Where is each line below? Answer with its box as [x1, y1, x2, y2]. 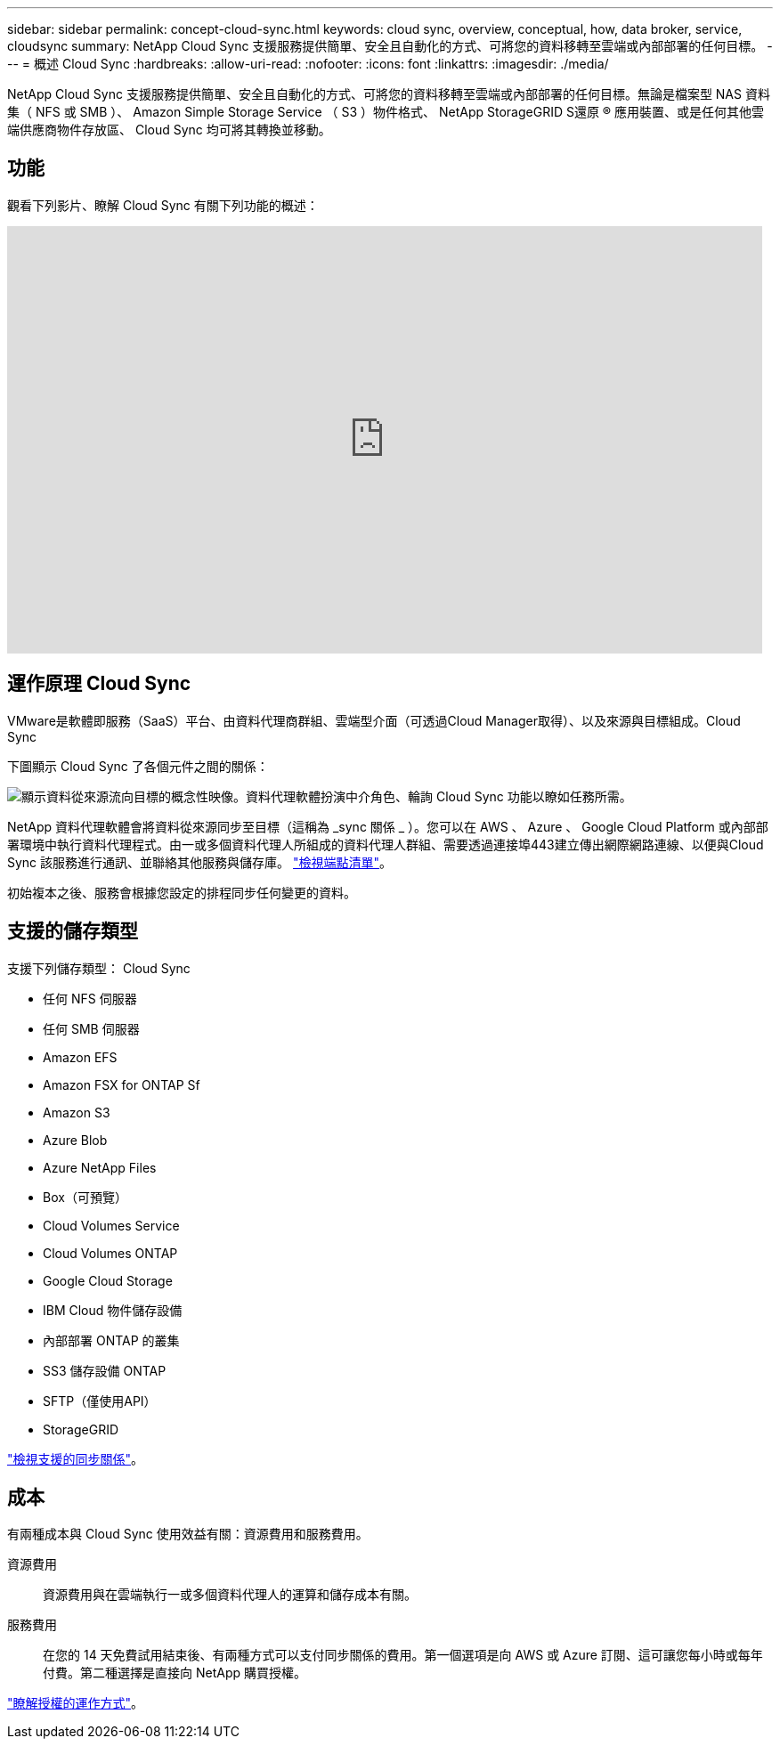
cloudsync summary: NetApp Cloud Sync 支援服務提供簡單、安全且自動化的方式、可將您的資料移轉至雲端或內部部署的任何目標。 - [7, 38, 773, 53]
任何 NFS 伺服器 [43, 990, 137, 1006]
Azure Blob [43, 1132, 108, 1148]
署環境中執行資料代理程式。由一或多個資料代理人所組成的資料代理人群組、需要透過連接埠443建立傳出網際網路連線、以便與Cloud [7, 836, 764, 852]
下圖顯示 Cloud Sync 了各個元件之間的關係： [7, 758, 269, 774]
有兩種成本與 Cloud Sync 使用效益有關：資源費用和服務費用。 [7, 1526, 369, 1542]
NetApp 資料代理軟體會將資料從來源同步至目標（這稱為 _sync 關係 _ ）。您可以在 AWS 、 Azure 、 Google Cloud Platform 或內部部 [7, 818, 768, 834]
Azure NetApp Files [43, 1159, 157, 1175]
